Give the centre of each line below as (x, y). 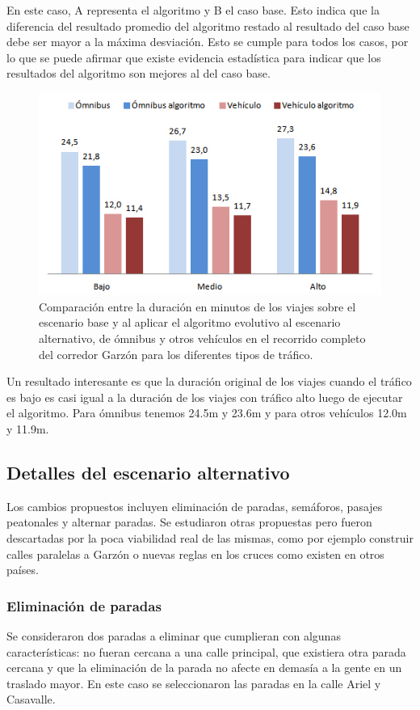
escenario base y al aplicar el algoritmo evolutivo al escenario (190, 322)
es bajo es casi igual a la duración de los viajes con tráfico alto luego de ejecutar (205, 397)
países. (23, 570)
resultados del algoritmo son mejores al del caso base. (139, 73)
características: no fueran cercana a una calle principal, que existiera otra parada (206, 651)
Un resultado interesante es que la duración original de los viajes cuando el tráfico (209, 381)
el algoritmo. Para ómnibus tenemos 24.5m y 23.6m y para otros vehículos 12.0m (207, 413)
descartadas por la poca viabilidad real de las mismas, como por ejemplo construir (210, 538)
